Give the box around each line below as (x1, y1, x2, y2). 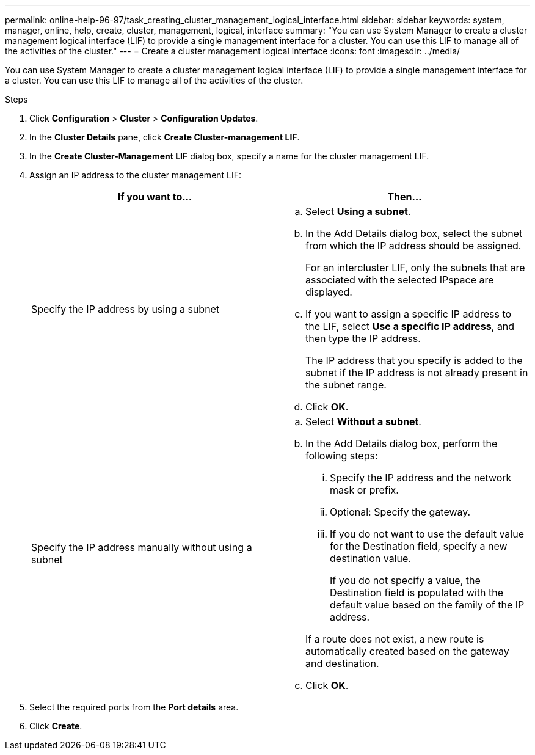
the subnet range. (305, 379, 387, 391)
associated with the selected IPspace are (305, 274, 494, 286)
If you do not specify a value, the (330, 574, 481, 586)
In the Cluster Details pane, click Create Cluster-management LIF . (29, 132, 300, 142)
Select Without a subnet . (305, 415, 421, 428)
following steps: (305, 450, 378, 462)
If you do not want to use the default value (330, 528, 524, 540)
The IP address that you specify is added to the (305, 354, 523, 367)
